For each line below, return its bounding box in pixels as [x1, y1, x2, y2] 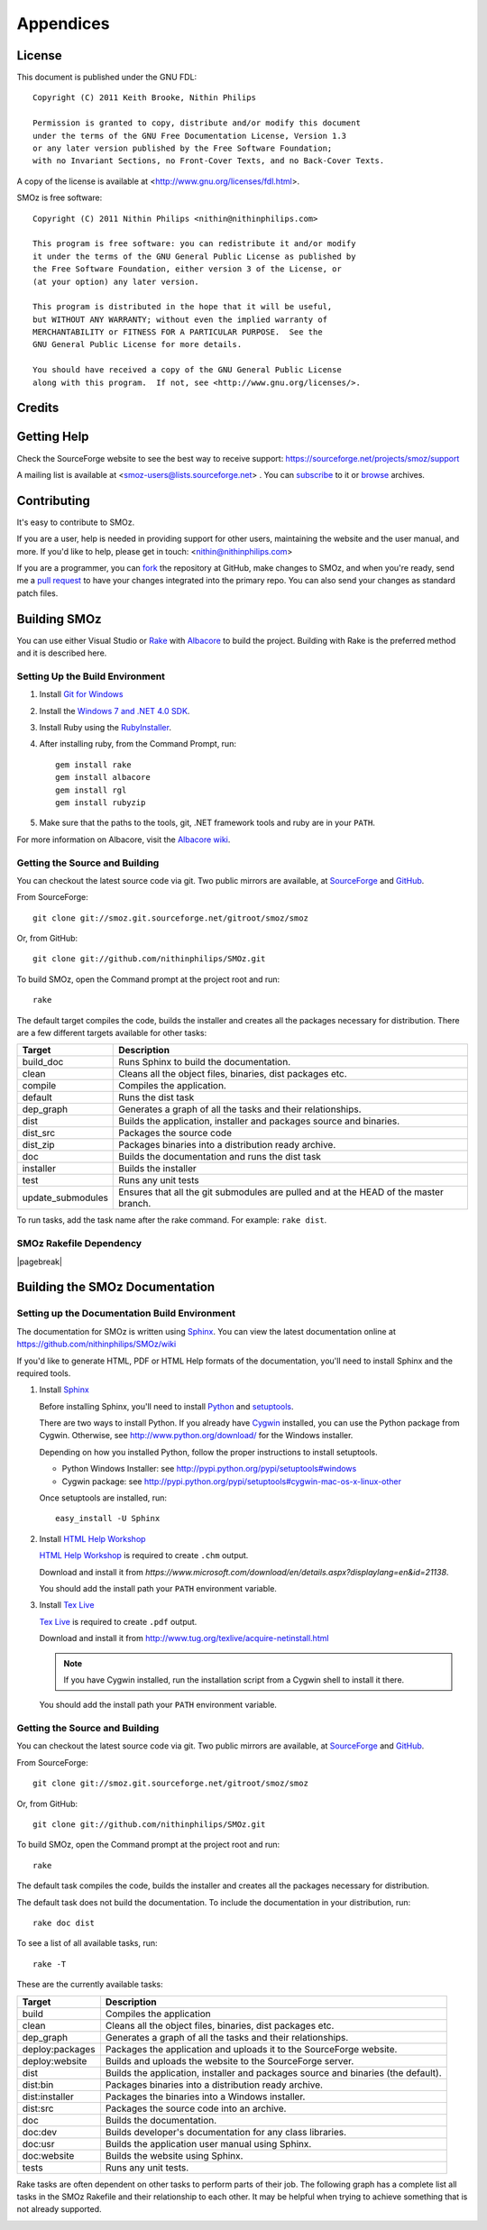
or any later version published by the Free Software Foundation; [32, 143, 333, 153]
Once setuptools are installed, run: [39, 1492, 167, 1503]
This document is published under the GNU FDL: [16, 72, 198, 83]
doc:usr [22, 2137, 55, 2150]
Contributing [16, 492, 90, 509]
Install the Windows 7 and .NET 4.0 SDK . [39, 705, 190, 716]
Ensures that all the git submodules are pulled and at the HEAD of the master [118, 1186, 444, 1198]
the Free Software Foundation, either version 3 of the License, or [32, 264, 342, 274]
